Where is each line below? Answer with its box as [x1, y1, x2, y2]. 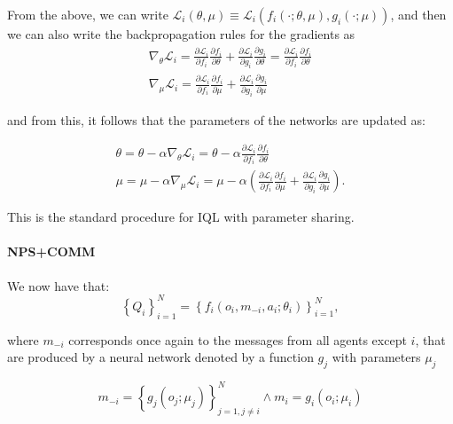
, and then [390, 5, 447, 23]
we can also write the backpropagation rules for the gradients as [7, 25, 355, 43]
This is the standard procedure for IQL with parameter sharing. [7, 208, 355, 226]
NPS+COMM [7, 242, 96, 261]
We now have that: [7, 276, 110, 294]
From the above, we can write [7, 5, 168, 23]
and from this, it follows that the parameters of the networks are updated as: [7, 110, 426, 129]
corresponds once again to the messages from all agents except [68, 330, 407, 349]
